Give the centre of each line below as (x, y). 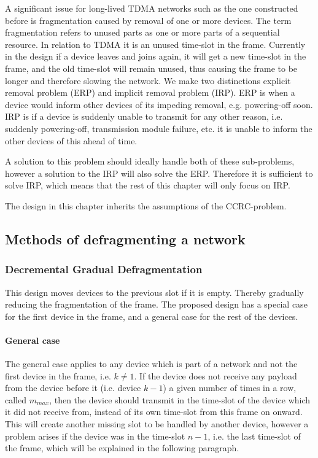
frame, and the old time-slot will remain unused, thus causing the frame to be (151, 68)
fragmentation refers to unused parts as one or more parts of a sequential (142, 32)
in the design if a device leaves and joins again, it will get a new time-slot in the (156, 56)
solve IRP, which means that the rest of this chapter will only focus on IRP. (148, 185)
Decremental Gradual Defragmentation (104, 269)
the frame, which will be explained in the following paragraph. (122, 448)
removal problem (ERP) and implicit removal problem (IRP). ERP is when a (150, 92)
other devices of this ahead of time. (71, 140)
